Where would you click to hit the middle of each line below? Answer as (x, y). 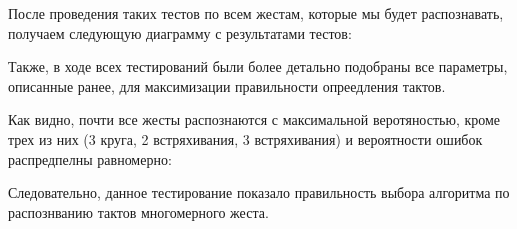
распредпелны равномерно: (90, 158)
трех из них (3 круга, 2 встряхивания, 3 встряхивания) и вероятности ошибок (245, 138)
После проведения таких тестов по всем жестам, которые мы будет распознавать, (256, 13)
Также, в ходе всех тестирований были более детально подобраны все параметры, (258, 66)
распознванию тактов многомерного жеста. (138, 211)
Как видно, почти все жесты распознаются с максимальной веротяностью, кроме (254, 119)
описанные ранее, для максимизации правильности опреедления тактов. (227, 85)
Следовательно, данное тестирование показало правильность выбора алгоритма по (259, 192)
